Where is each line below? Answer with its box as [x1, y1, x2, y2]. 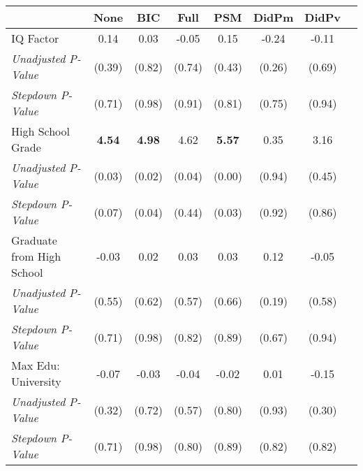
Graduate [11, 232, 57, 248]
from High [11, 248, 61, 264]
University [11, 373, 61, 389]
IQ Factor [11, 30, 59, 46]
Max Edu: [11, 357, 60, 373]
